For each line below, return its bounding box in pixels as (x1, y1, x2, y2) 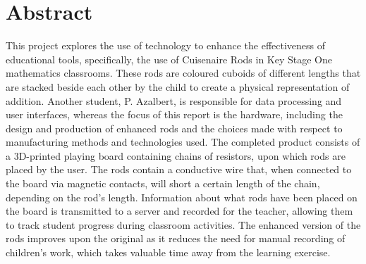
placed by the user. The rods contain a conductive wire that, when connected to (6, 162, 352, 177)
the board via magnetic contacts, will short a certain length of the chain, (6, 176, 320, 191)
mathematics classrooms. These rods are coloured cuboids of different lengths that (6, 65, 361, 80)
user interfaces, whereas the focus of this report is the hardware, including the (6, 107, 343, 122)
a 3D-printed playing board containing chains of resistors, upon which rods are (6, 148, 346, 163)
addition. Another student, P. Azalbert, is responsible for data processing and (6, 93, 342, 108)
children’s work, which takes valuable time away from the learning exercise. (6, 245, 331, 260)
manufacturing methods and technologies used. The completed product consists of (6, 134, 360, 149)
